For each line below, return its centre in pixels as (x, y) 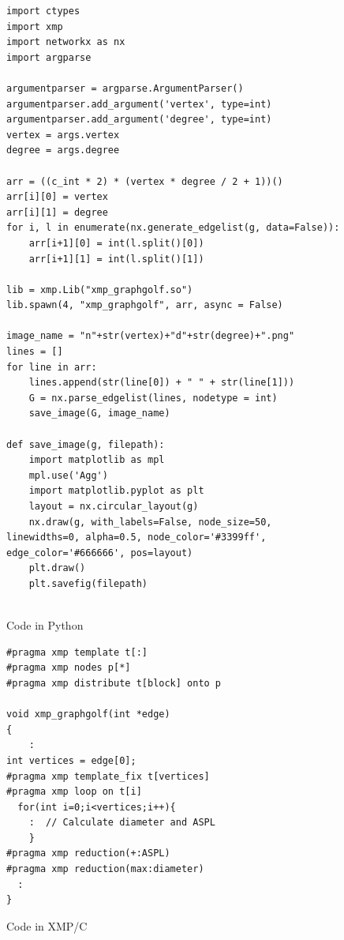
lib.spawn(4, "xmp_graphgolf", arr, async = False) (145, 305)
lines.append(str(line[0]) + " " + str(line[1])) (162, 383)
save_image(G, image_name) (99, 414)
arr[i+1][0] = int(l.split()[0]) (116, 243)
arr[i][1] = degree (57, 212)
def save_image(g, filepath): (86, 444)
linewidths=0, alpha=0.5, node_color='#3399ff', (136, 538)
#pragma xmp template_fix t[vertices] (108, 776)
